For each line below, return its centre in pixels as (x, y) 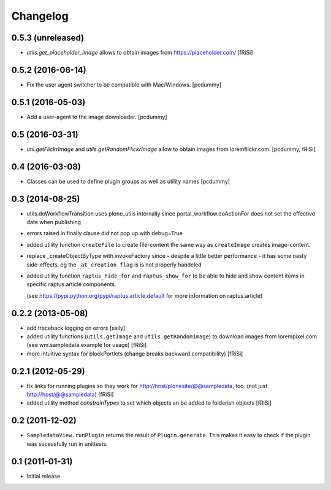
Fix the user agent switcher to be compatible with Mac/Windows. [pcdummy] (124, 84)
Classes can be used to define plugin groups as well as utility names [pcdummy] (128, 181)
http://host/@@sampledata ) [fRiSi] (70, 395)
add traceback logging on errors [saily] (76, 328)
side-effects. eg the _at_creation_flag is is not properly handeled (114, 265)
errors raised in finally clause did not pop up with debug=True (105, 233)
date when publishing (54, 222)
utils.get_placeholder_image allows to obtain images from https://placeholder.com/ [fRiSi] (140, 53)
